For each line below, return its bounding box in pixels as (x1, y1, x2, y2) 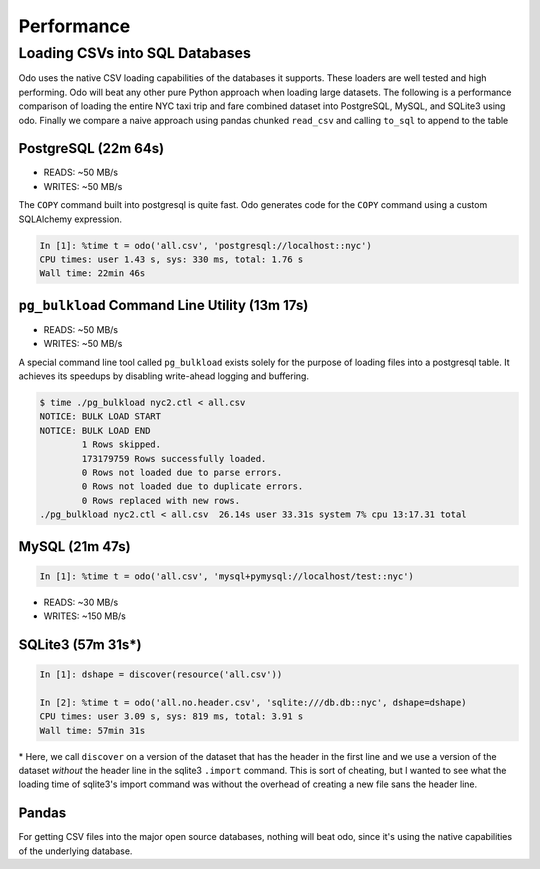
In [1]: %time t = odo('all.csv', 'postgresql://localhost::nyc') (39, 240, 372, 251)
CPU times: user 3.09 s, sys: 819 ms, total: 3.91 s (39, 711, 304, 722)
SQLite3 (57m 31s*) (18, 636, 142, 653)
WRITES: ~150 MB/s (43, 610, 127, 622)
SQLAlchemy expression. (18, 213, 123, 225)
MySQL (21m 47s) (18, 538, 131, 555)
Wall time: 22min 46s (39, 268, 146, 279)
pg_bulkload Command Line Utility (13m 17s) (18, 296, 309, 314)
